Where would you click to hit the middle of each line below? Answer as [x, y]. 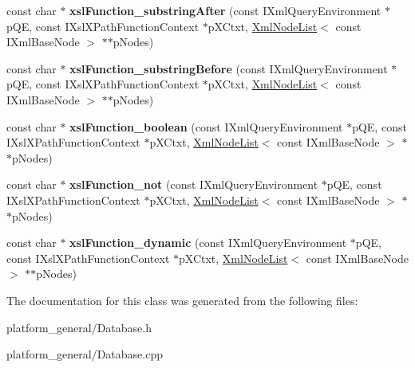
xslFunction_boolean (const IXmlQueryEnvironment [206, 126]
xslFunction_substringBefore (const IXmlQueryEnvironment [229, 68]
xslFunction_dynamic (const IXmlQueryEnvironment [208, 243]
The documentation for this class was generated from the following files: [182, 300]
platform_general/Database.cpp [85, 354]
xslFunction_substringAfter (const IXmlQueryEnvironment [225, 10]
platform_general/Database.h [79, 327]
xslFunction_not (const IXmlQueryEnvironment [194, 184]
